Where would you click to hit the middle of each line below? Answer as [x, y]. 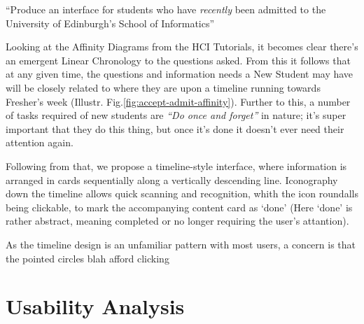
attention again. [40, 142]
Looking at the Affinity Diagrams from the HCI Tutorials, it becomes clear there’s [182, 47]
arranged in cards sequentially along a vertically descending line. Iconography [172, 179]
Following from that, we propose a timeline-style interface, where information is [176, 165]
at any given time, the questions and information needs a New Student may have [180, 74]
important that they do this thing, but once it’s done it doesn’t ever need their [175, 128]
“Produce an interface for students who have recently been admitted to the [166, 9]
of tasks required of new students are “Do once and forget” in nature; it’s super [176, 115]
